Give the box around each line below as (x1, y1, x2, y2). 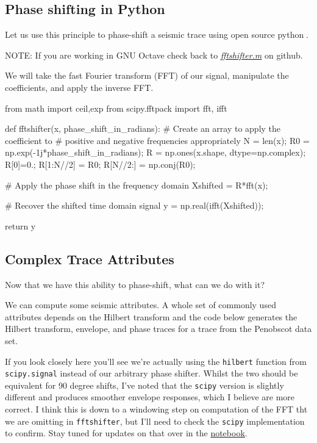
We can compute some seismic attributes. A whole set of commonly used (5, 298, 276, 311)
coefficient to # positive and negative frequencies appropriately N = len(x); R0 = (5, 134, 310, 146)
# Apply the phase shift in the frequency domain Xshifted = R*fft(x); (5, 178, 268, 191)
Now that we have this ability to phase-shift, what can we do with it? (5, 278, 265, 290)
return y (5, 219, 36, 232)
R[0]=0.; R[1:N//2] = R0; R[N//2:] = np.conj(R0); (5, 157, 196, 170)
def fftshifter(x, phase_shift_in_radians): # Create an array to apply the (5, 122, 281, 135)
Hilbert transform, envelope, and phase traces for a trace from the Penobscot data (5, 322, 312, 335)
